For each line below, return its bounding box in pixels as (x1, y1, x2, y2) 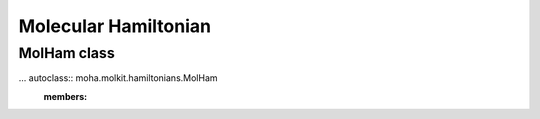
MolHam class (18, 44, 115, 62)
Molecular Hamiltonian (18, 15, 212, 37)
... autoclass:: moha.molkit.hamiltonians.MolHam (18, 72, 219, 84)
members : (43, 90, 88, 102)
